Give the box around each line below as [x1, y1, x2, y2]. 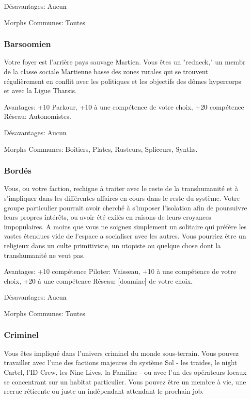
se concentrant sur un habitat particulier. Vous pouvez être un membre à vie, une [4, 376, 246, 386]
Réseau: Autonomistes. [4, 111, 71, 121]
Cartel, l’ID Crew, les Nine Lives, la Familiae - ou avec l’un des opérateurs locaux [4, 367, 247, 377]
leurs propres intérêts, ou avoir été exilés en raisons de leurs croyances [4, 212, 211, 222]
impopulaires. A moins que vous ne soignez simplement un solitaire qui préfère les [4, 221, 247, 231]
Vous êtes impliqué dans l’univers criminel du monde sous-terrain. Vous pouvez [4, 348, 239, 358]
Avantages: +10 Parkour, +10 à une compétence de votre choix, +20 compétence [4, 101, 244, 112]
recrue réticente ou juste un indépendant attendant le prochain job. [4, 386, 204, 396]
